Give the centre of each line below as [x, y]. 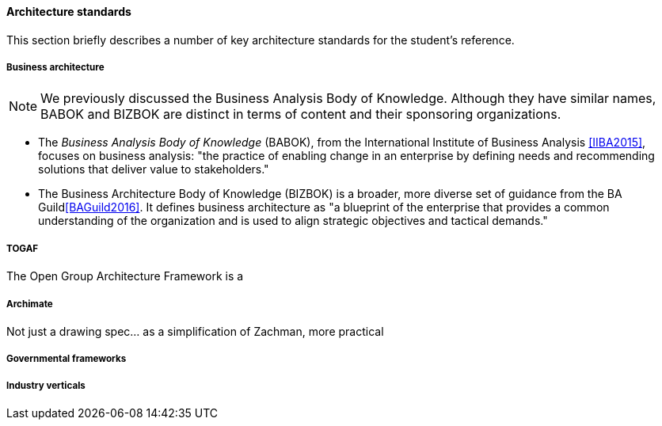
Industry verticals [46, 385]
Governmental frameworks [67, 359]
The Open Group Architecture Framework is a [125, 276]
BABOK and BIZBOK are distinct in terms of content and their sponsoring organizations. [301, 114]
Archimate [30, 304]
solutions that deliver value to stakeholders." [154, 169]
